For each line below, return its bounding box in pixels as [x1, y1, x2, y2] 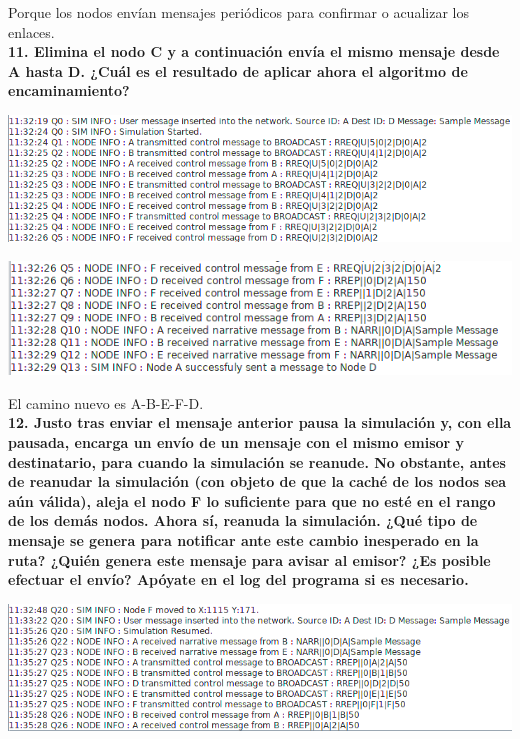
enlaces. [8, 21, 55, 42]
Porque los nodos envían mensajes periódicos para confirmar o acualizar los [8, 2, 469, 22]
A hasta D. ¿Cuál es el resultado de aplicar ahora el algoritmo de [8, 60, 468, 81]
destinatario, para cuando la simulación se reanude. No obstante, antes [8, 451, 506, 472]
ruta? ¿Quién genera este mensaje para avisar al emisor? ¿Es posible [8, 549, 491, 570]
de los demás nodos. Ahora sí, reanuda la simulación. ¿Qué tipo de [8, 510, 478, 531]
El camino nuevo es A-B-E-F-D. [8, 392, 204, 413]
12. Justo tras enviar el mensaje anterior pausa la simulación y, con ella [8, 412, 512, 433]
